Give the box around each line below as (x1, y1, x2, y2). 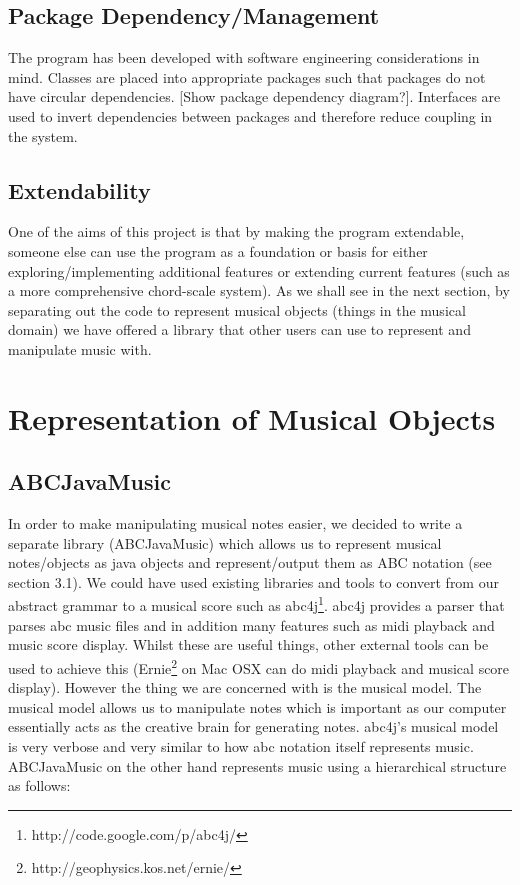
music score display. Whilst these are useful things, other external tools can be (8, 634, 489, 655)
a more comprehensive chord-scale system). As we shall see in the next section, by (8, 280, 510, 301)
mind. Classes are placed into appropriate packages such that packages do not (8, 66, 486, 87)
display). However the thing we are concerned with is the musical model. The (8, 677, 482, 698)
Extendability (8, 174, 151, 205)
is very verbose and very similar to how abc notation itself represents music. (8, 735, 474, 756)
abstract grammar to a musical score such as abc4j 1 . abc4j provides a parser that (8, 592, 505, 616)
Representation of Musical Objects (8, 397, 496, 438)
